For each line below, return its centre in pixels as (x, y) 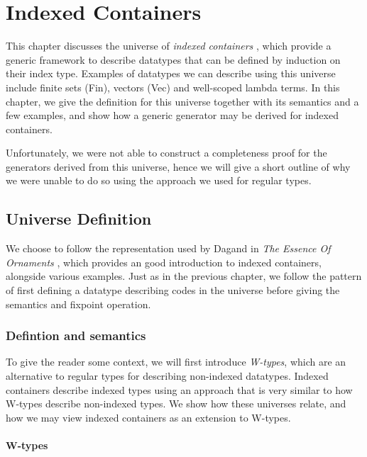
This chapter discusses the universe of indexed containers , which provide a (169, 46)
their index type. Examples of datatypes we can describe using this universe (171, 73)
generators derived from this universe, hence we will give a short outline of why (178, 166)
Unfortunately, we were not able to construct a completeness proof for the (166, 153)
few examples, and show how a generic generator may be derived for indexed (172, 115)
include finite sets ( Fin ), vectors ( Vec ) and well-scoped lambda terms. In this (173, 87)
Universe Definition (79, 219)
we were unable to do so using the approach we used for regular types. (159, 180)
